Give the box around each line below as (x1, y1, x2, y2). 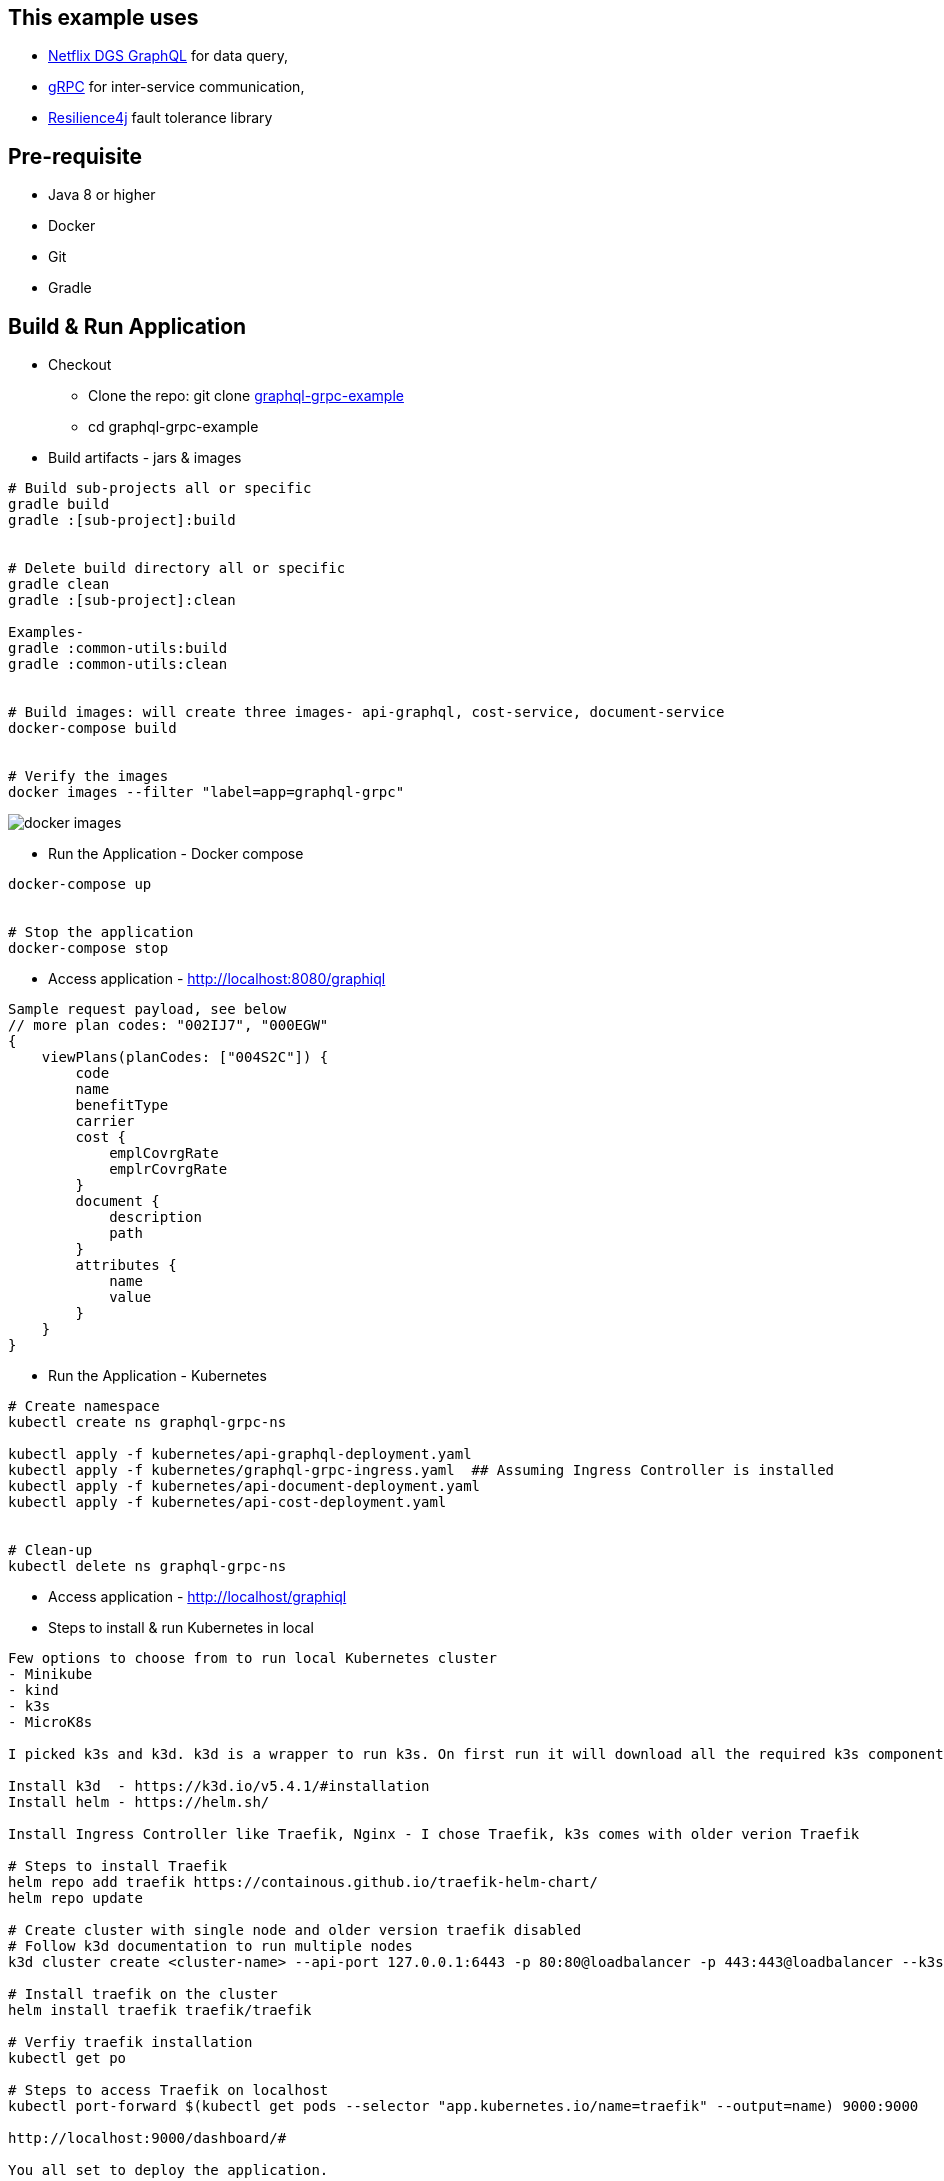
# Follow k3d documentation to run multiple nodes (8, 1938, 413, 1955)
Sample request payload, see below (8, 1001, 287, 1018)
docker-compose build (8, 720, 177, 737)
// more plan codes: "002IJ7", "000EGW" (8, 1017, 329, 1034)
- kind (8, 1682, 59, 1699)
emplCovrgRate (109, 1145, 219, 1162)
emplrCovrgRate (109, 1161, 228, 1178)
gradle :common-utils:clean (8, 656, 228, 673)
